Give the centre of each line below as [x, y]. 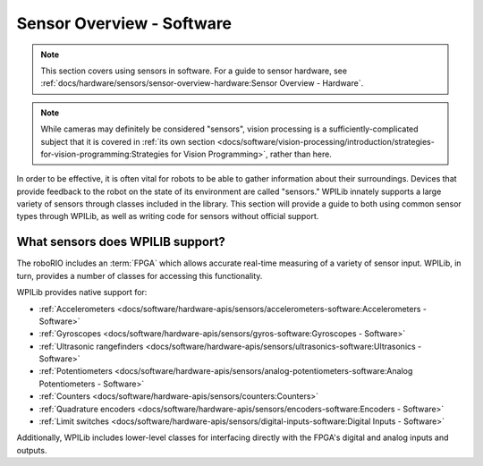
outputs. [32, 450]
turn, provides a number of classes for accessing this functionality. [140, 275]
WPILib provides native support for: [82, 292]
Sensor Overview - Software [124, 23]
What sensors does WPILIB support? [121, 242]
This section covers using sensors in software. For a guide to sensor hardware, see [194, 71]
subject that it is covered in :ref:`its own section [128, 141]
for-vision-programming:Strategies [105, 154]
